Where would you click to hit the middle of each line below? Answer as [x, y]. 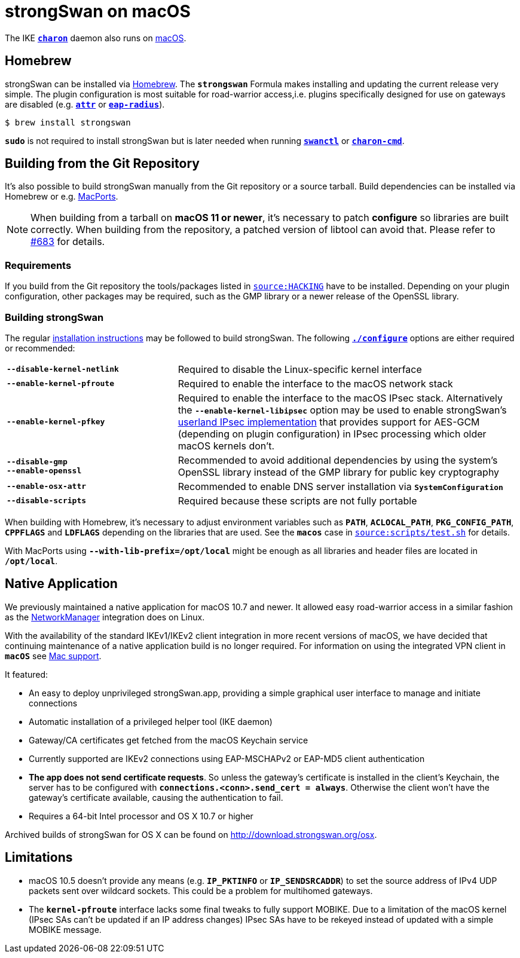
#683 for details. [68, 242]
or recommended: [40, 348]
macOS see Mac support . [53, 656]
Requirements [38, 265]
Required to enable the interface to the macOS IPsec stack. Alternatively [340, 398]
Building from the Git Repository [102, 164]
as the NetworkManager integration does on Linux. [105, 617]
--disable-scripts [47, 501]
